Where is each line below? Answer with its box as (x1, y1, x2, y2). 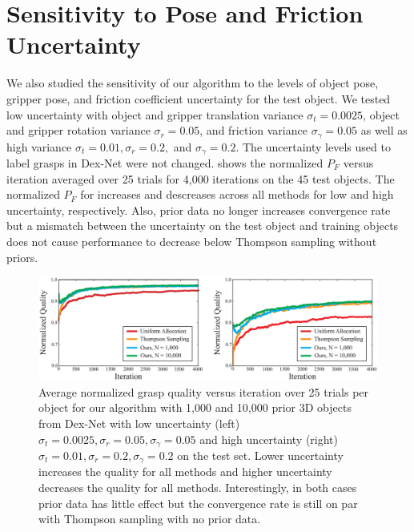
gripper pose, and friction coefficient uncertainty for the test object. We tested (6, 90, 391, 107)
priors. (6, 248, 38, 265)
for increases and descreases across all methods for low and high (80, 186, 394, 203)
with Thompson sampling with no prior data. (38, 510, 261, 527)
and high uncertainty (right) (199, 430, 338, 447)
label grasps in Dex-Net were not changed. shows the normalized (6, 155, 324, 171)
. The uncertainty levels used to (235, 138, 391, 155)
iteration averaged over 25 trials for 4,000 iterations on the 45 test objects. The (6, 170, 395, 187)
